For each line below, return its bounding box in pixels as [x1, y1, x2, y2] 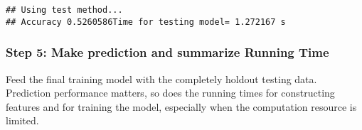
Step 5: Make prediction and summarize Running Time [6, 43, 329, 61]
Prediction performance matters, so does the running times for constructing [6, 85, 335, 100]
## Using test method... [6, 5, 123, 15]
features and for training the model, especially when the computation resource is [6, 99, 357, 114]
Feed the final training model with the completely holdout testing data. [6, 71, 317, 86]
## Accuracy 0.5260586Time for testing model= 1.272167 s [6, 16, 286, 27]
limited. [6, 113, 39, 128]
